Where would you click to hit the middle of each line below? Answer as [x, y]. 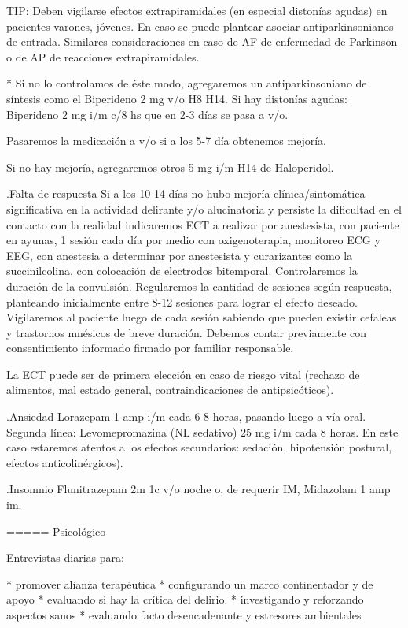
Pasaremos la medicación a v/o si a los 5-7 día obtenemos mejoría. [166, 141]
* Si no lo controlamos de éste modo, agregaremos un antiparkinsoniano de [187, 83]
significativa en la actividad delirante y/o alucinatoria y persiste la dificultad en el [204, 208]
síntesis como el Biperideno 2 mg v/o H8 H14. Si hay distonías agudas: [177, 98]
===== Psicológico [56, 531]
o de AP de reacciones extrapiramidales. [103, 56]
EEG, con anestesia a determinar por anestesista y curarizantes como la [180, 255]
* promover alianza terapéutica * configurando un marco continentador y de [190, 583]
